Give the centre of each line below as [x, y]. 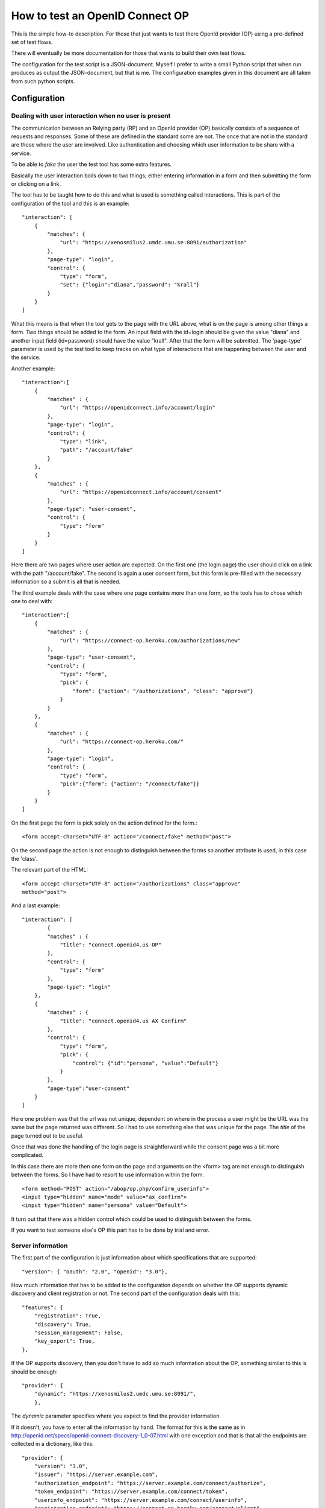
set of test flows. [32, 42]
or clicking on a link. [36, 184]
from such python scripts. [43, 81]
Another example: [33, 369]
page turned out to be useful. [47, 1136]
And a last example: [36, 905]
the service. [26, 357]
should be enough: [34, 1372]
